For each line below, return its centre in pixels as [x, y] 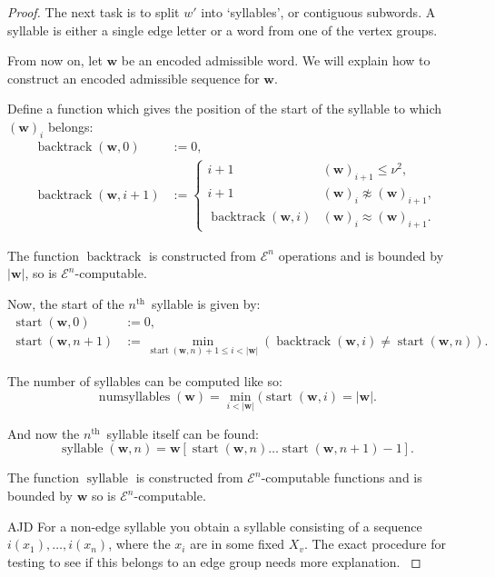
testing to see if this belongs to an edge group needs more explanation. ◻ [214, 561]
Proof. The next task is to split [94, 12]
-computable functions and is [342, 478]
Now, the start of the [66, 304]
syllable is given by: [206, 304]
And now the [44, 433]
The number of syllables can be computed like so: [145, 381]
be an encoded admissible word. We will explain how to [276, 60]
